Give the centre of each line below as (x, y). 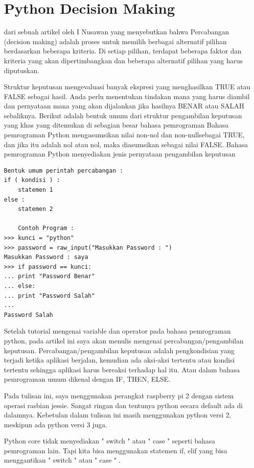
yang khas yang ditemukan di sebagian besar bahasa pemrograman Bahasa (116, 125)
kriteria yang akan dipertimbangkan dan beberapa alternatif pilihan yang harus (124, 60)
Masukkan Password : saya (46, 257)
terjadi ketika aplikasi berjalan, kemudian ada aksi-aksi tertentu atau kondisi (119, 360)
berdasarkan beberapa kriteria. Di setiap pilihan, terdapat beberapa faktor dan (123, 51)
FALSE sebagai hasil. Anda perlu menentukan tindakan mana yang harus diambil (127, 96)
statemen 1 (35, 190)
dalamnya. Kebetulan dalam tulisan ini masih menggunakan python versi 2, (118, 415)
